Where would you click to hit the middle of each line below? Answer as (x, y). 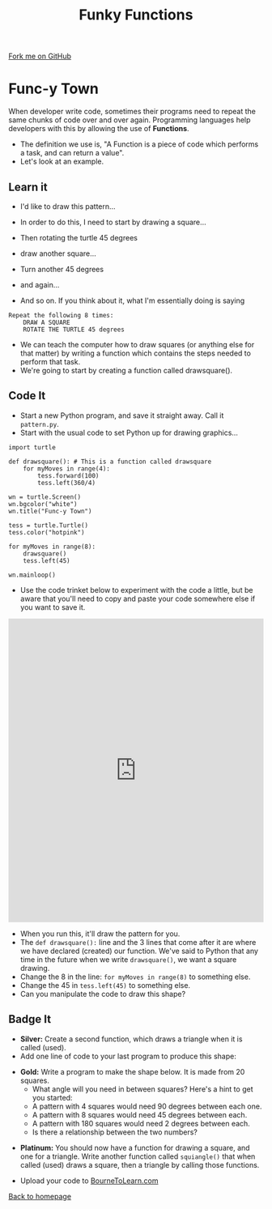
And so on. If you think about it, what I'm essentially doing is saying (132, 300)
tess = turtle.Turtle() (49, 525)
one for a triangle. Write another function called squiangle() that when (138, 1156)
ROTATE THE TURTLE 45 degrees (74, 330)
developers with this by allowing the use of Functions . (99, 129)
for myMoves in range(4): (67, 468)
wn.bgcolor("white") (43, 504)
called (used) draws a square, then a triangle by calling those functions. (140, 1164)
